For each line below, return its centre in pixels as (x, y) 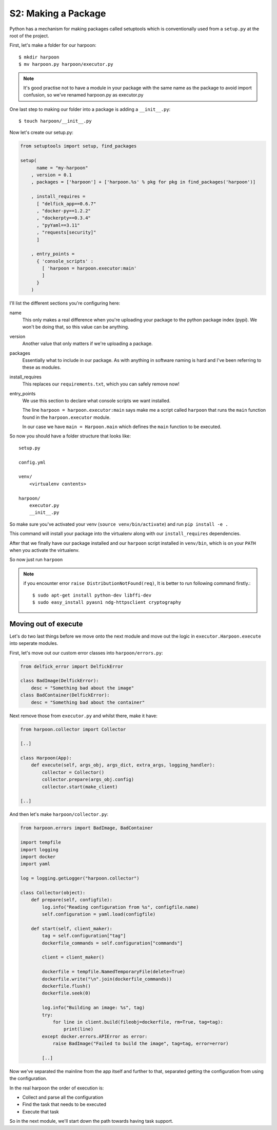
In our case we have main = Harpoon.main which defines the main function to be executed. (122, 427)
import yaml (35, 864)
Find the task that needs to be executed (64, 1104)
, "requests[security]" (66, 233)
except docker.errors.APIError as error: (95, 1036)
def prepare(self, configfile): (72, 900)
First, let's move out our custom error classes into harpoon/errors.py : (86, 653)
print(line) (78, 1029)
